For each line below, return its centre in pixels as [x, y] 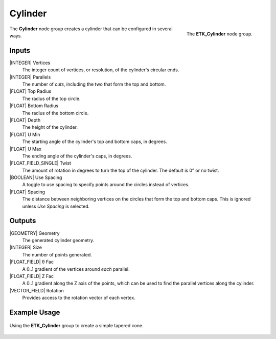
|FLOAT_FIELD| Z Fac [31, 276]
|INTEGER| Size [26, 247]
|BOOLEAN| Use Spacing [36, 177]
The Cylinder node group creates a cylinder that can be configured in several [91, 29]
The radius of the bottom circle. [55, 113]
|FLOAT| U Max [26, 149]
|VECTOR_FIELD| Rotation [37, 290]
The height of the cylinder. [50, 127]
